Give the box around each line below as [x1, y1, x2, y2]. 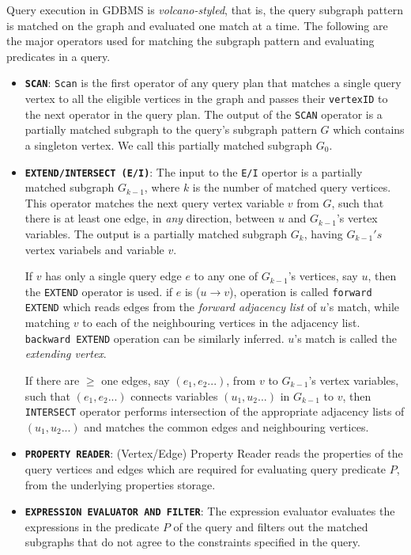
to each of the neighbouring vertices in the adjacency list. [82, 314, 360, 331]
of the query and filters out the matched [173, 518, 368, 534]
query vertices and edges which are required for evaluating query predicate [25, 461, 386, 477]
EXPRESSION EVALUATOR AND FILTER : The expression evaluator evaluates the [25, 503, 395, 519]
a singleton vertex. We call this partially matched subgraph [25, 136, 312, 153]
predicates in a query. [6, 48, 111, 64]
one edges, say [101, 371, 170, 388]
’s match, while [326, 298, 400, 315]
